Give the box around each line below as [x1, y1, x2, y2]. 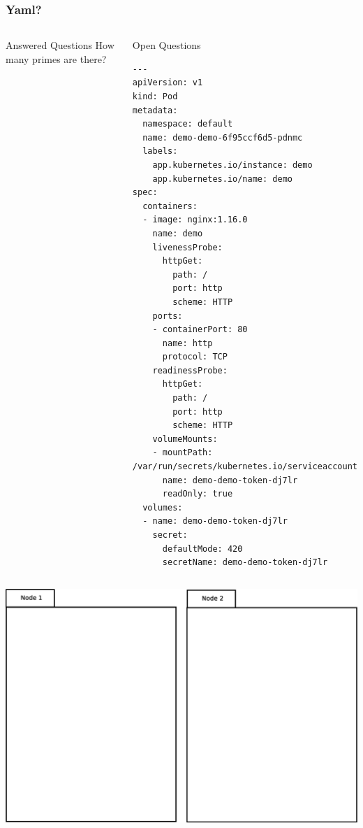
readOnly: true [162, 489, 233, 499]
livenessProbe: [152, 242, 223, 252]
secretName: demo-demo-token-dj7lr [162, 557, 328, 568]
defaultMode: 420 [162, 543, 243, 554]
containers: [142, 201, 198, 211]
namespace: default [142, 119, 233, 129]
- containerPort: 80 [152, 324, 248, 335]
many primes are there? [6, 51, 107, 66]
